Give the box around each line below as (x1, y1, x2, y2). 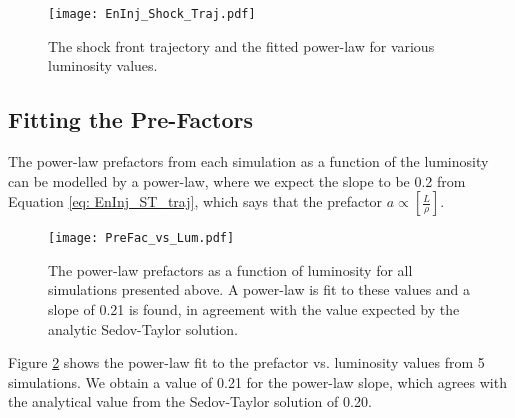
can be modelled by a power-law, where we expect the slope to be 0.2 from (8, 170, 466, 191)
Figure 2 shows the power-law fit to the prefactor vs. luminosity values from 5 (8, 352, 485, 373)
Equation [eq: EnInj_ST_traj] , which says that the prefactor (8, 191, 383, 212)
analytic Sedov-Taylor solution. (48, 318, 238, 339)
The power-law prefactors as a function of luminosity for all (48, 259, 413, 280)
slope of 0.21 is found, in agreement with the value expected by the (48, 299, 460, 320)
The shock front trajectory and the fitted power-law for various (48, 35, 435, 56)
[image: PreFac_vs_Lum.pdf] (48, 231, 235, 246)
